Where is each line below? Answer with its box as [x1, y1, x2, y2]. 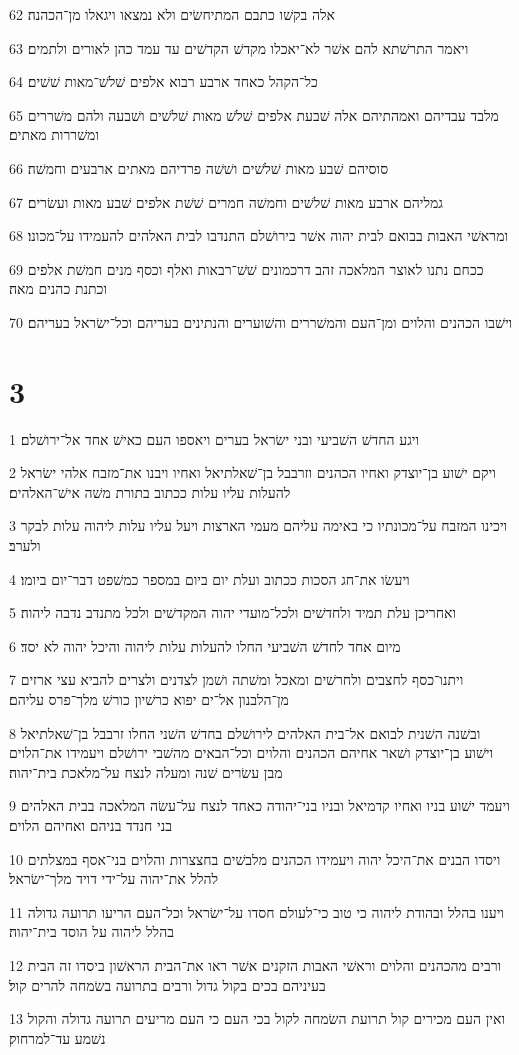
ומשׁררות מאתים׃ [9, 124, 99, 145]
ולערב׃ [9, 535, 41, 556]
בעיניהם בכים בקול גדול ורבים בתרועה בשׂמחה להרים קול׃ [9, 974, 326, 995]
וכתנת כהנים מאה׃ [9, 278, 107, 299]
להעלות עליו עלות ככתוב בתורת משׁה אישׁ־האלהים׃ [9, 481, 291, 502]
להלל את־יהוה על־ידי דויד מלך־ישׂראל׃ [9, 868, 219, 889]
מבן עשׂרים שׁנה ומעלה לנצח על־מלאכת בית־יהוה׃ [9, 761, 283, 782]
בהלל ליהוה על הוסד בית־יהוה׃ [9, 921, 174, 942]
